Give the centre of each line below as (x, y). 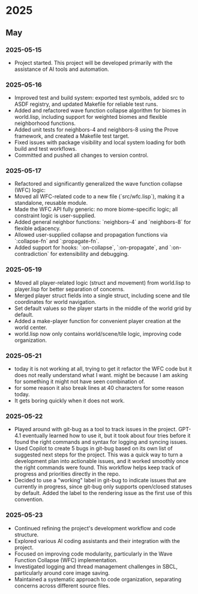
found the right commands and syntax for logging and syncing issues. (101, 442)
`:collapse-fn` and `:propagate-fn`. (57, 241)
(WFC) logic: (30, 190)
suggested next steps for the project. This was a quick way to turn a (98, 455)
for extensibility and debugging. (90, 254)
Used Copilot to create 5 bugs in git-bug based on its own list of (93, 449)
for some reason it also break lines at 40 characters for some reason (99, 388)
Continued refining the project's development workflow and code (95, 528)
